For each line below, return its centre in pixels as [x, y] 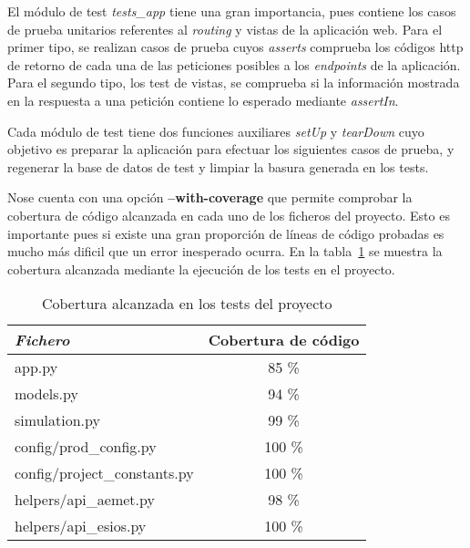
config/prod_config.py [86, 447]
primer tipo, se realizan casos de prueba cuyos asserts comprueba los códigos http [235, 47]
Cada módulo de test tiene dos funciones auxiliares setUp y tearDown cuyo [216, 131]
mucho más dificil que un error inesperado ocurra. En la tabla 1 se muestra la [225, 251]
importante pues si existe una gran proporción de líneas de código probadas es [226, 233]
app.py [36, 367]
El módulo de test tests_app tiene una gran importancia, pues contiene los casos [232, 11]
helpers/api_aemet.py [85, 500]
